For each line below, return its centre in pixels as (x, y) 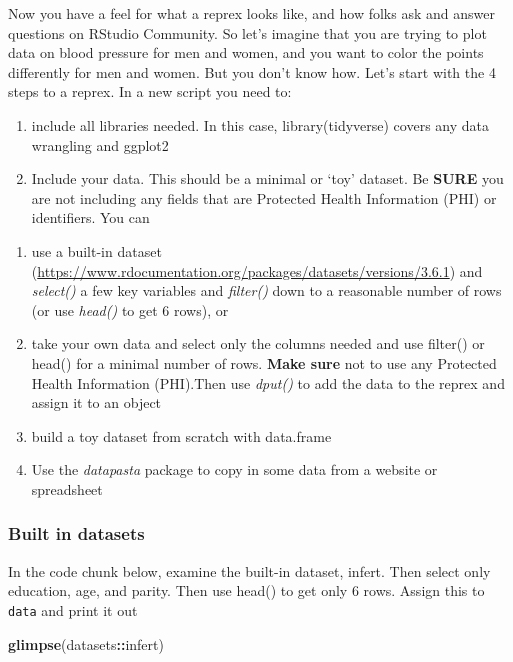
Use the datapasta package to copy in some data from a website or (234, 469)
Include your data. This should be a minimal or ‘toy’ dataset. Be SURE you (267, 178)
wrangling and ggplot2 (100, 144)
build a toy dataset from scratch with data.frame (181, 435)
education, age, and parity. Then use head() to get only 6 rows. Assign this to (246, 590)
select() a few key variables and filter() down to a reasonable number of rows (266, 290)
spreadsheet (67, 488)
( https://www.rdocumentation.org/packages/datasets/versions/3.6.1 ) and (257, 270)
